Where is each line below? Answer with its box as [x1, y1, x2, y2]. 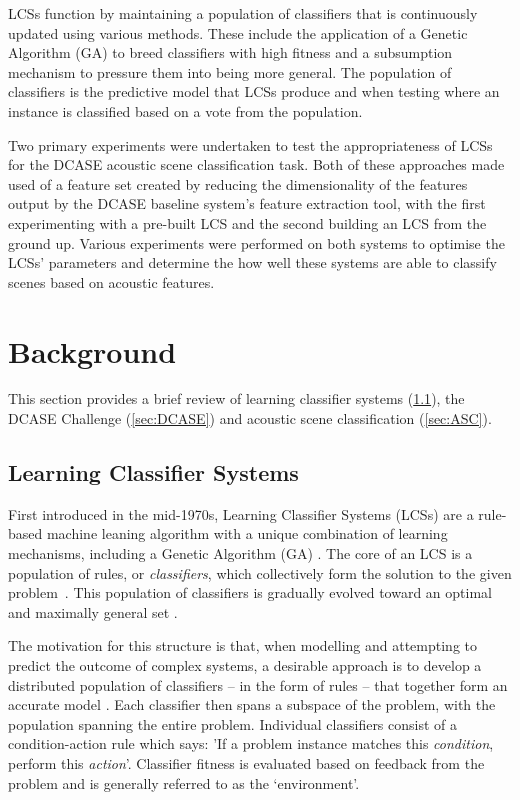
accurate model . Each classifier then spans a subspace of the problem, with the [8, 694, 496, 715]
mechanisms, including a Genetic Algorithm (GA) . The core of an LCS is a [8, 543, 473, 564]
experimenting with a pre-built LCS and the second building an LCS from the [8, 212, 487, 233]
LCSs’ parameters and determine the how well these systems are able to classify [8, 252, 497, 273]
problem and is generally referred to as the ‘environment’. [8, 772, 360, 793]
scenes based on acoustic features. [8, 271, 215, 292]
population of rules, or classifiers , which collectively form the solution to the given [8, 562, 512, 583]
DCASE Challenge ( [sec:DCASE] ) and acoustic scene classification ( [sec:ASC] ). [8, 408, 492, 429]
